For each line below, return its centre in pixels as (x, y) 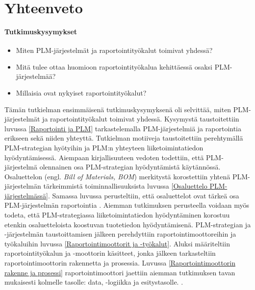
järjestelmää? (36, 76)
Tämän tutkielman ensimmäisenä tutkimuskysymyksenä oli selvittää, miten (118, 109)
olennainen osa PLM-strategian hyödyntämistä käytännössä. (130, 167)
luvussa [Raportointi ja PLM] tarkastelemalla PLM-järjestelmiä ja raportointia (123, 128)
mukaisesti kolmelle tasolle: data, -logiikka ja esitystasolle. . (94, 282)
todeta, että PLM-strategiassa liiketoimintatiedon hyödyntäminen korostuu (117, 215)
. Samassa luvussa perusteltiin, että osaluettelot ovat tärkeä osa (143, 195)
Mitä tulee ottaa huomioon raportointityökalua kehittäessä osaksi (114, 66)
